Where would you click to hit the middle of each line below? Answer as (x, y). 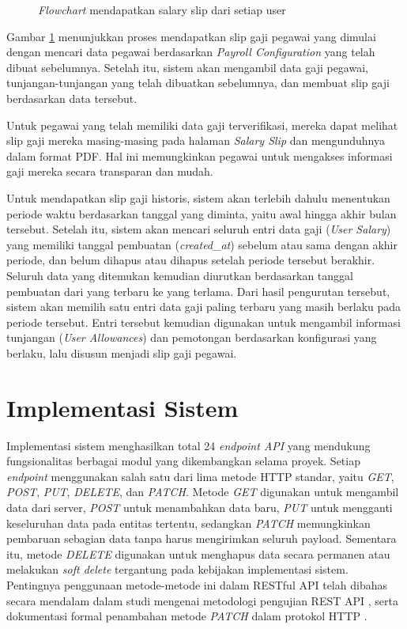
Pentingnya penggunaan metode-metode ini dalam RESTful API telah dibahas (197, 584)
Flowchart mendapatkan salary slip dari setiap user (162, 9)
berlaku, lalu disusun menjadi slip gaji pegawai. (122, 352)
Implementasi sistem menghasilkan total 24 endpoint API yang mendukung (188, 445)
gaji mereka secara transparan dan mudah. (110, 171)
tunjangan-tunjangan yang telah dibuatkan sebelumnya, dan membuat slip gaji (198, 83)
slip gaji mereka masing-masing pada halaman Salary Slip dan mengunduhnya (196, 140)
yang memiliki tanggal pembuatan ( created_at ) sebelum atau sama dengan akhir (202, 244)
